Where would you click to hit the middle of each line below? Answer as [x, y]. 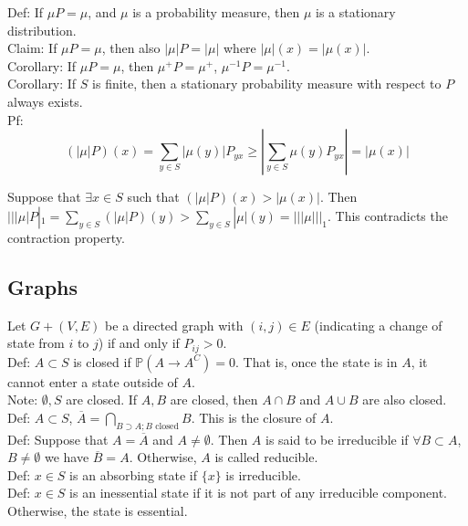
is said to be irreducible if [337, 439]
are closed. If [102, 400]
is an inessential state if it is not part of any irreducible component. [259, 493]
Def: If [26, 12]
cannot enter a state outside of [93, 381]
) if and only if [139, 343]
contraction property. [66, 237]
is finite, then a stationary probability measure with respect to [267, 84]
